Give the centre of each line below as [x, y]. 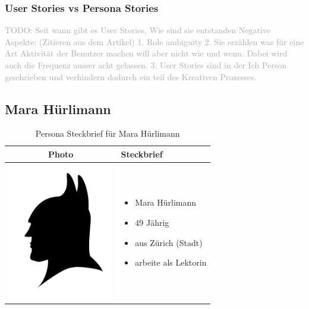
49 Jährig [152, 222]
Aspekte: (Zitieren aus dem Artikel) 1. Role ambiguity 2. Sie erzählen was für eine [154, 41]
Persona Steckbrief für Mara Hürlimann [108, 133]
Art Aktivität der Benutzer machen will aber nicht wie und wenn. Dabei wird [146, 53]
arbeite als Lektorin [171, 262]
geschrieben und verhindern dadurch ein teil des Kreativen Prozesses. [131, 76]
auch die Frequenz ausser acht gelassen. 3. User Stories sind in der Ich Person [146, 65]
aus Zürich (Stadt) [169, 242]
